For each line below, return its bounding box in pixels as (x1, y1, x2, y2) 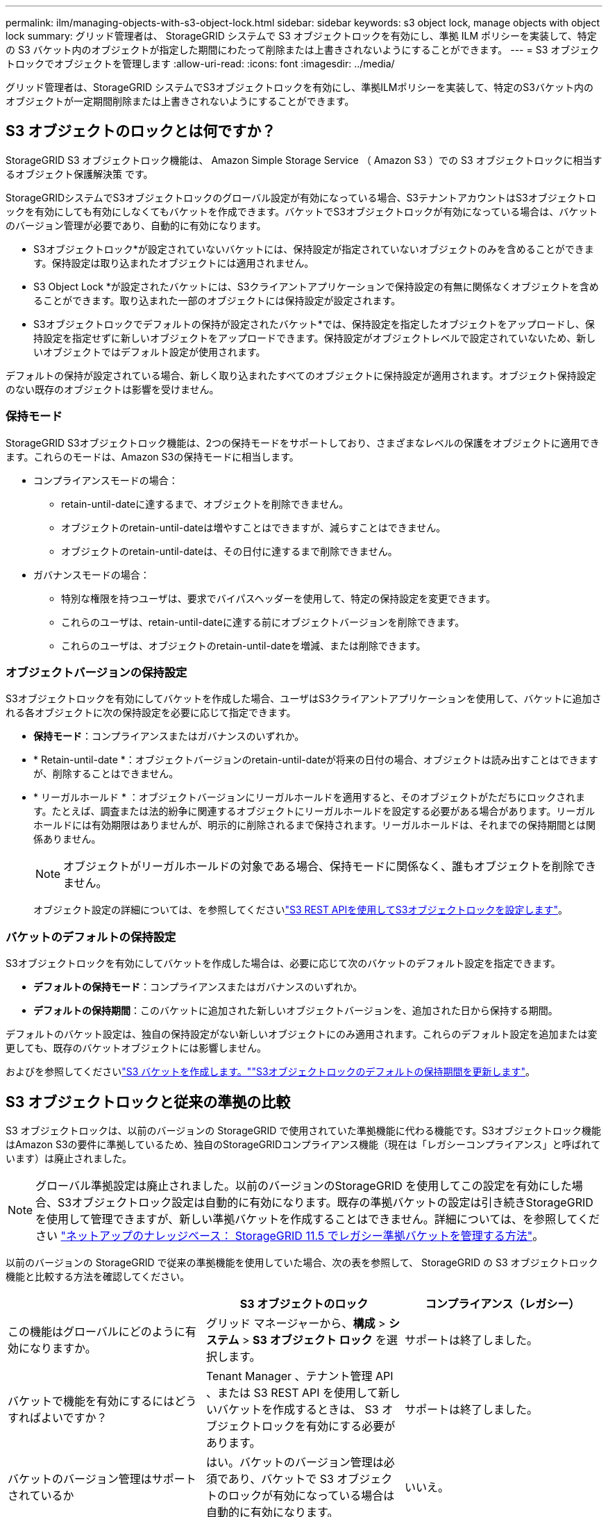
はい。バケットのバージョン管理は (205, 1454, 384, 1469)
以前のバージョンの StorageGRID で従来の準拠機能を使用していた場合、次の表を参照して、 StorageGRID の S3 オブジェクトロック (6, 1256, 598, 1268)
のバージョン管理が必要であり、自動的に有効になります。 (6, 219, 267, 231)
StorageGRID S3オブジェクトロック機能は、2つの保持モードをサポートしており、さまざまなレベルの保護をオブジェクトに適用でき (6, 436, 600, 449)
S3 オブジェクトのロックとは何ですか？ (6, 122, 276, 140)
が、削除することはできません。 (33, 768, 179, 780)
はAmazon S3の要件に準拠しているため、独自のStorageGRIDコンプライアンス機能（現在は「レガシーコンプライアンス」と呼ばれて (6, 1138, 601, 1150)
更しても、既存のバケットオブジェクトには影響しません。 (6, 1042, 267, 1054)
